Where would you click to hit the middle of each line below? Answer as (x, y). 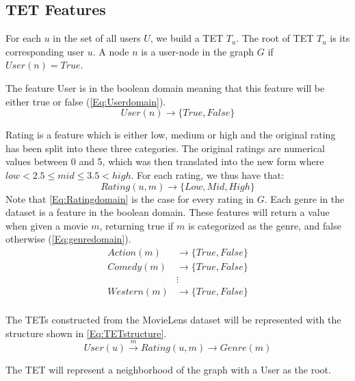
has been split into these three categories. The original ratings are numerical (165, 148)
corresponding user (45, 51)
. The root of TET (275, 38)
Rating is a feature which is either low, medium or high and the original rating (171, 135)
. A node (111, 51)
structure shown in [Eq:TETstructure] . (86, 333)
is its (340, 38)
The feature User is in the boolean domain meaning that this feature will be (165, 87)
